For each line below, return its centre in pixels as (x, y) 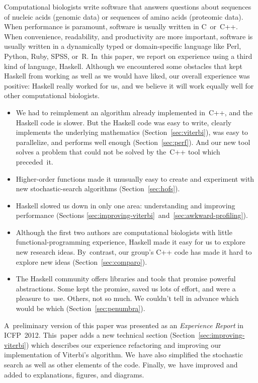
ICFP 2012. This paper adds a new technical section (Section (100, 335)
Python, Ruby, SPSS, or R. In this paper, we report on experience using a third (128, 56)
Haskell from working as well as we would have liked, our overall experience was (127, 76)
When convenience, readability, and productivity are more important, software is (128, 36)
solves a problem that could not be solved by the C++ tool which (118, 152)
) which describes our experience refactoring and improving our (124, 344)
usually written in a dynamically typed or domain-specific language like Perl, (123, 46)
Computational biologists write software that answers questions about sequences (128, 7)
